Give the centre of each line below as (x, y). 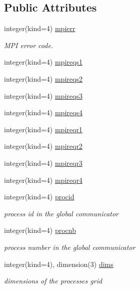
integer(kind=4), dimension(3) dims (59, 264)
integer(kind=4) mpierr (40, 28)
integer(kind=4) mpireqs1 (43, 62)
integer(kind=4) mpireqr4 (43, 180)
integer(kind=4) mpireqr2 (43, 146)
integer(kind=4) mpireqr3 (43, 163)
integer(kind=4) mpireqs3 (43, 95)
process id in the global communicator (61, 213)
